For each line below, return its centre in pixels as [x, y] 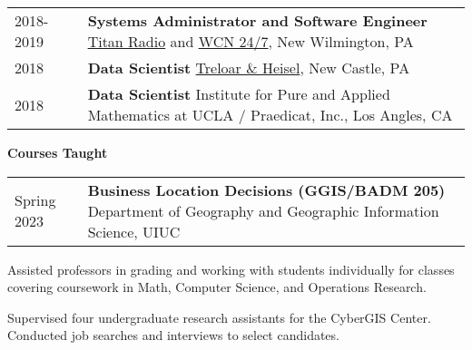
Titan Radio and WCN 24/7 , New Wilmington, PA [251, 41]
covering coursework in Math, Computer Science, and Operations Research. [217, 287]
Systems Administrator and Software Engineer [257, 20]
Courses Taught [58, 152]
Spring [35, 200]
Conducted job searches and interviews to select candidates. [173, 335]
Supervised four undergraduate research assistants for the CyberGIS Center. [219, 317]
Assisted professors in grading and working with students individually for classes [231, 269]
